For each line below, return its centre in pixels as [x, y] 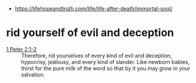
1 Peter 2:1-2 [22, 49]
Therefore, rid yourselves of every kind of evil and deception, [97, 56]
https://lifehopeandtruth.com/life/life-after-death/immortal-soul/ [94, 9]
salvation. [33, 75]
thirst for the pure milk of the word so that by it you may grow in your [106, 68]
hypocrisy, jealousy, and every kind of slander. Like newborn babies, [105, 62]
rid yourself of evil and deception [90, 33]
